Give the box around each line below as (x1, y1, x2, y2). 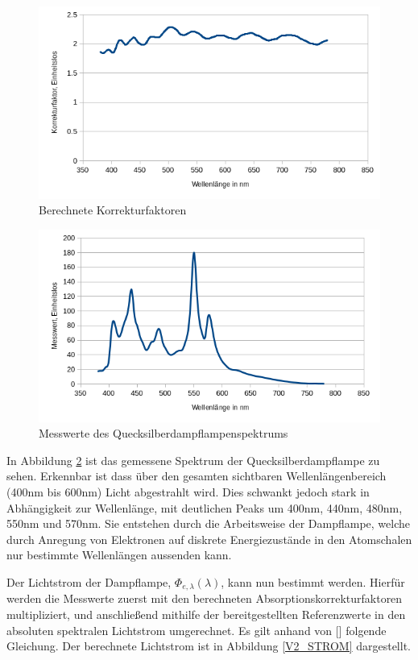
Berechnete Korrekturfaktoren (39, 201, 187, 218)
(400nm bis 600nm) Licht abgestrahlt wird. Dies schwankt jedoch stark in (6, 483, 370, 500)
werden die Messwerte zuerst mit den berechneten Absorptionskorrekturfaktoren (6, 590, 403, 607)
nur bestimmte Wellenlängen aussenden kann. (6, 546, 232, 563)
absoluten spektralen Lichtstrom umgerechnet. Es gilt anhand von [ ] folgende (6, 621, 387, 638)
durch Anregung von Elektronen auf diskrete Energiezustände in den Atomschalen (6, 530, 412, 547)
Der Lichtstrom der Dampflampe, (6, 573, 172, 590)
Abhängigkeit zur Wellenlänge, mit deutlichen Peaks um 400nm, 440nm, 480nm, (6, 499, 403, 516)
